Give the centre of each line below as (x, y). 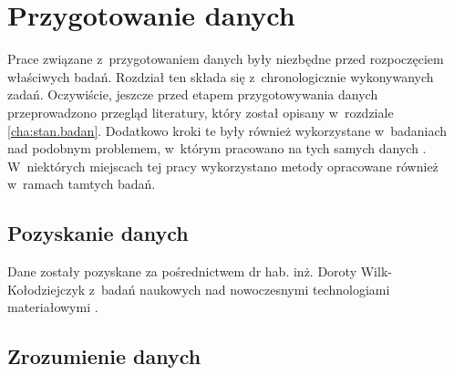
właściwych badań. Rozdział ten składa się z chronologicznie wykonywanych (221, 76)
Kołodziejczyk (46, 289)
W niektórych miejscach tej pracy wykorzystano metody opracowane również (223, 166)
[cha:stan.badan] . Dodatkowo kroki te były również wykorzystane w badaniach (227, 130)
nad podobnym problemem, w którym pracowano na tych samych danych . (217, 148)
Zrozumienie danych (104, 356)
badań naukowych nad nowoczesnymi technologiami (246, 289)
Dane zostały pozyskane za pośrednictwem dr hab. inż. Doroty (182, 271)
